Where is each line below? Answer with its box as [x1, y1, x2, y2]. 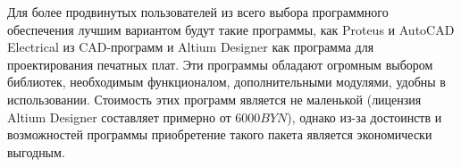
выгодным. [7, 142, 65, 161]
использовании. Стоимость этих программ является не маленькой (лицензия [7, 89, 422, 108]
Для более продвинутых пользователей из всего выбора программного [7, 3, 389, 21]
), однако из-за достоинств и [287, 107, 442, 126]
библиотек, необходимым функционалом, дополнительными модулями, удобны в [7, 72, 446, 91]
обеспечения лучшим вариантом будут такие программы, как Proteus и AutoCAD [7, 20, 455, 38]
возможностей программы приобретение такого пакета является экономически [7, 125, 432, 144]
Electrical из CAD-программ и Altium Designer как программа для [7, 38, 374, 56]
